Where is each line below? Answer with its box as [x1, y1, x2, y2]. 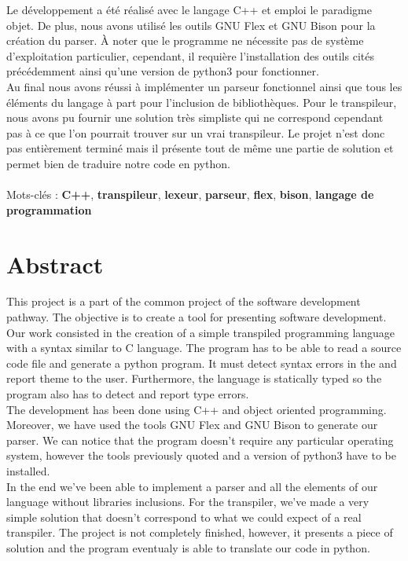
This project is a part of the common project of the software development [6, 293, 361, 310]
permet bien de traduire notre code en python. [6, 155, 230, 171]
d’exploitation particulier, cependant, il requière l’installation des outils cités [6, 47, 374, 64]
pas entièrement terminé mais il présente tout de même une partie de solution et [6, 140, 394, 156]
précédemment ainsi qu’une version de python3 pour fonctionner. [6, 63, 319, 79]
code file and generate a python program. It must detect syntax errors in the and [6, 354, 397, 371]
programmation [6, 201, 92, 218]
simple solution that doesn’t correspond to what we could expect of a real [6, 508, 362, 525]
